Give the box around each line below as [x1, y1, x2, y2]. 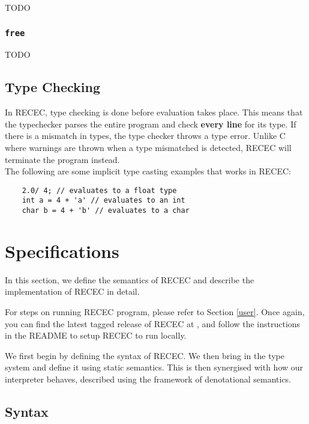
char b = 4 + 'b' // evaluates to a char [22, 206, 190, 215]
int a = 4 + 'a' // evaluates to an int [22, 196, 185, 205]
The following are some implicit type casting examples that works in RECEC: [5, 165, 291, 177]
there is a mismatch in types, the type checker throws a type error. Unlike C [5, 129, 286, 142]
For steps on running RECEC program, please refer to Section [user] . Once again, [5, 306, 305, 318]
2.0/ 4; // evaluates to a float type [22, 186, 177, 195]
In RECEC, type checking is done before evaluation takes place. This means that [5, 106, 303, 118]
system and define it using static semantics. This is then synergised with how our [5, 361, 304, 373]
